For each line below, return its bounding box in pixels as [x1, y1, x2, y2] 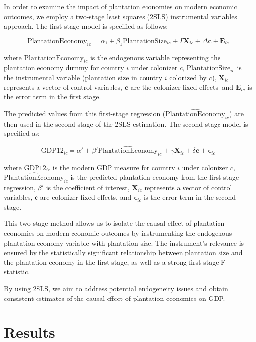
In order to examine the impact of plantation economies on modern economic [4, 1, 237, 11]
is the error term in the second [144, 192, 236, 202]
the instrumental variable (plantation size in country [4, 72, 163, 82]
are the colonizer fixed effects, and [130, 82, 234, 92]
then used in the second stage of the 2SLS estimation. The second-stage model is [4, 118, 248, 128]
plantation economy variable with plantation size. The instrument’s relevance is [4, 237, 244, 248]
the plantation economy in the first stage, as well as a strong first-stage [4, 256, 219, 267]
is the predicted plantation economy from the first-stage [70, 171, 239, 182]
